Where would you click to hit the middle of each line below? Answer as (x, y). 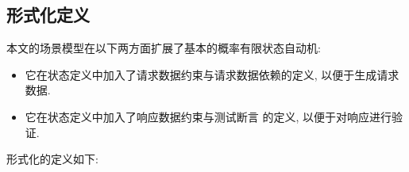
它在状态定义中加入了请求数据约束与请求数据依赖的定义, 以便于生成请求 (212, 74)
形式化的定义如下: (52, 159)
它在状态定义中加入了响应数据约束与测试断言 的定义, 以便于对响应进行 (208, 116)
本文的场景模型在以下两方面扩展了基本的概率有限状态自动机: (164, 48)
